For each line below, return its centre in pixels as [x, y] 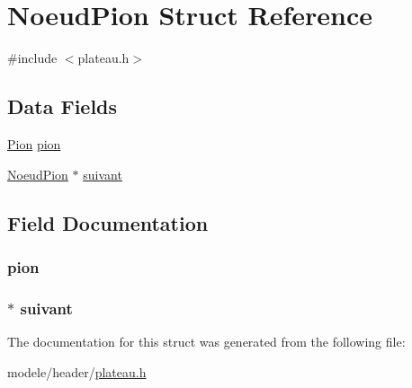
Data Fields [63, 106]
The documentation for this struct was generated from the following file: [206, 341]
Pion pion [34, 143]
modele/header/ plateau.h [77, 371]
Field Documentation [108, 222]
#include [32, 58]
